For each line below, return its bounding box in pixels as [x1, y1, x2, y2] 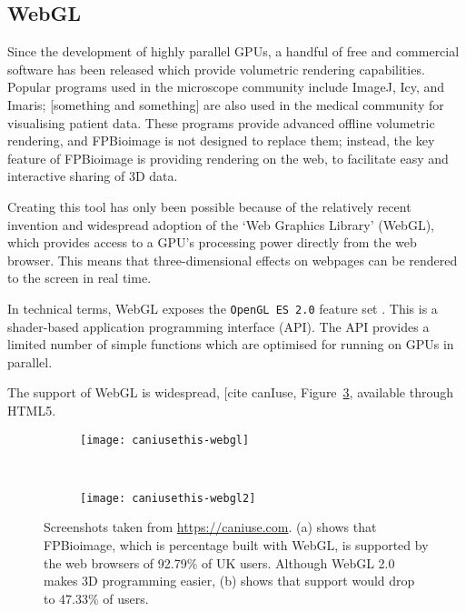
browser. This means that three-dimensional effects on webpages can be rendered [7, 250, 458, 269]
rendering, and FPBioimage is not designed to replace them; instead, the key [7, 131, 435, 150]
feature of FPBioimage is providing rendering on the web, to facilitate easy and [7, 148, 449, 167]
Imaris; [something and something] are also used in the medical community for [7, 95, 444, 114]
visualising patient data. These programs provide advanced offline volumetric [7, 113, 435, 132]
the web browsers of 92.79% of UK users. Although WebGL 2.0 [44, 553, 395, 572]
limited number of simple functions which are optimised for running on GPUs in [7, 335, 454, 354]
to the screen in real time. [7, 268, 152, 287]
